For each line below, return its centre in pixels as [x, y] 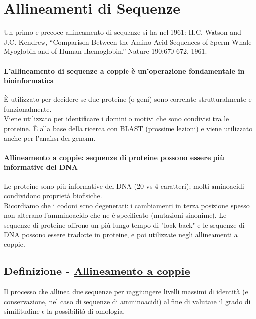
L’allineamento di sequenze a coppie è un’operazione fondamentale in [124, 70]
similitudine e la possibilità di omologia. [64, 311]
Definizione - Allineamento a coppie [97, 271]
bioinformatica [29, 80]
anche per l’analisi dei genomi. [50, 138]
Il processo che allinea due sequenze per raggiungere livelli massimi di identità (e [126, 292]
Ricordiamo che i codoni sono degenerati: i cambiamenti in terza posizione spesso [127, 205]
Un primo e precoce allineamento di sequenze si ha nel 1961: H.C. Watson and [123, 32]
